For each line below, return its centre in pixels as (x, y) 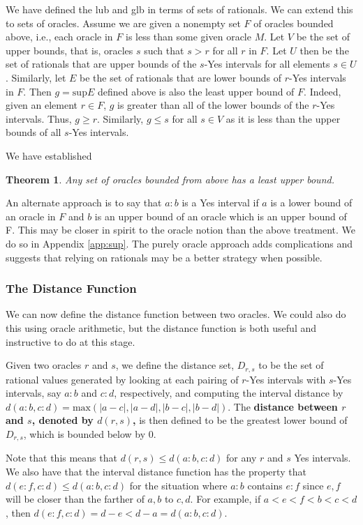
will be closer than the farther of (75, 499)
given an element (42, 105)
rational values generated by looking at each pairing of (122, 379)
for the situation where (178, 485)
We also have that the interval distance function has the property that (156, 471)
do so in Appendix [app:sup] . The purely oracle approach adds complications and (179, 243)
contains (265, 485)
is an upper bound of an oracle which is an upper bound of (221, 216)
